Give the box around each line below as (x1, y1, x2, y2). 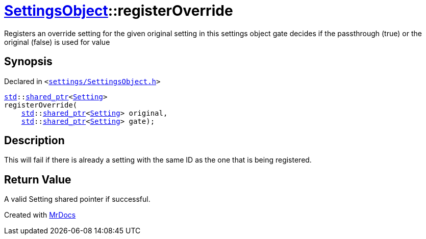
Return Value (4, 173, 71, 186)
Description (4, 134, 65, 147)
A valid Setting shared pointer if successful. (4, 195, 151, 204)
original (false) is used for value (4, 37, 110, 46)
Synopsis (4, 55, 53, 68)
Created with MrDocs (4, 210, 76, 220)
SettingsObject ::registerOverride (4, 2, 233, 19)
